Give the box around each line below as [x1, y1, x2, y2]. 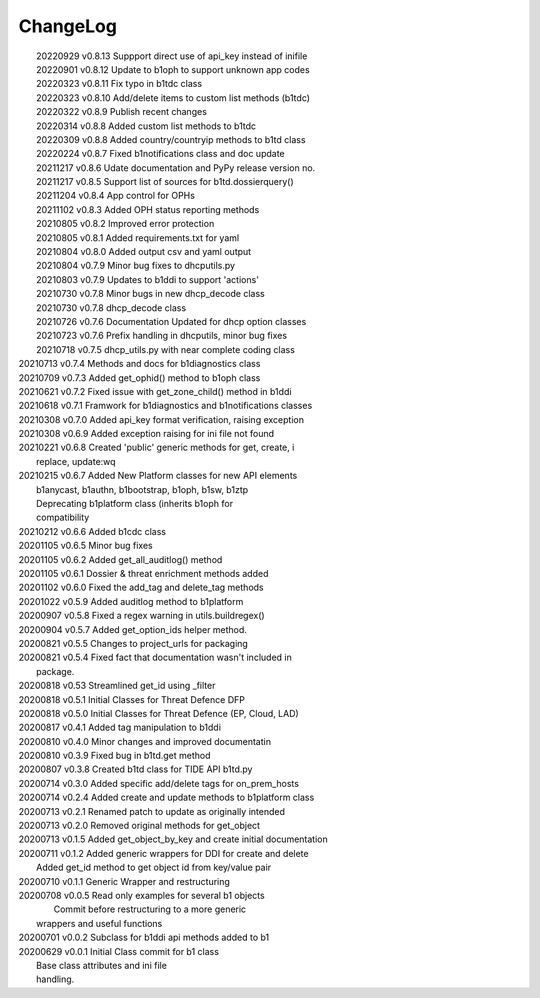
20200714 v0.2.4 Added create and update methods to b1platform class [18, 791, 315, 804]
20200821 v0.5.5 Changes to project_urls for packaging [18, 637, 249, 649]
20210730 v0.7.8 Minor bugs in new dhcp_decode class [36, 288, 265, 300]
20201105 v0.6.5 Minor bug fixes [18, 540, 154, 552]
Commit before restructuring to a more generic [53, 903, 247, 915]
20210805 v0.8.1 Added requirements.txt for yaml [36, 231, 240, 244]
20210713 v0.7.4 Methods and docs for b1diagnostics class [18, 358, 261, 370]
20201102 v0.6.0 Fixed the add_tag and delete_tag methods [18, 581, 264, 594]
